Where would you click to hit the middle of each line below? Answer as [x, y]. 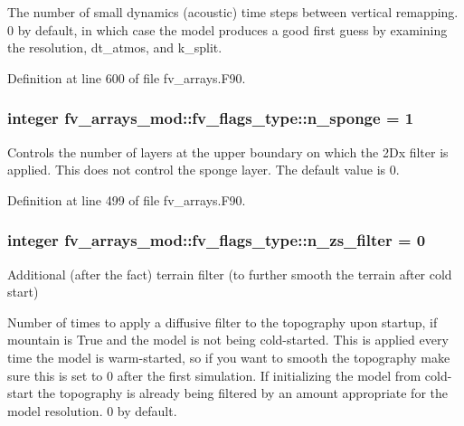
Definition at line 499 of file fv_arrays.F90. [127, 199]
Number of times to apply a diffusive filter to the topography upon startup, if [223, 322]
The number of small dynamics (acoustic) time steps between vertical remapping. [233, 12]
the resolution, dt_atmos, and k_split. [115, 47]
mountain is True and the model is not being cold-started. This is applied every [228, 340]
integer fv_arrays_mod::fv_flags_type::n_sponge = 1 [211, 118]
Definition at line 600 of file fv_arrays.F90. [127, 77]
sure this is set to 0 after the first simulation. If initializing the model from [214, 375]
